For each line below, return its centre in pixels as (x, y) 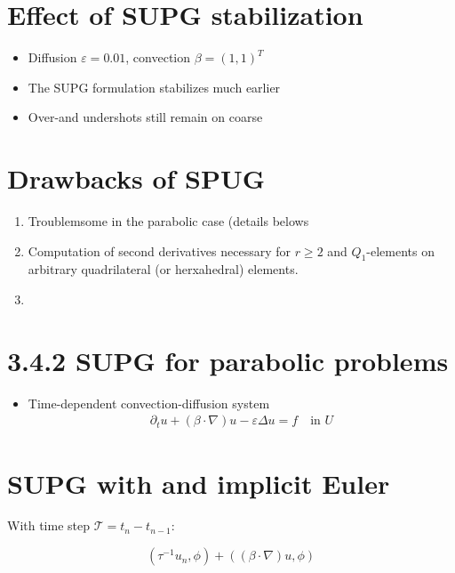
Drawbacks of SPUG (136, 178)
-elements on (400, 250)
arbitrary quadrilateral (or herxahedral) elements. (163, 269)
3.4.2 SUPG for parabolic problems (228, 360)
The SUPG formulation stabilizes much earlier (154, 87)
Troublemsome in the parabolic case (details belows (168, 221)
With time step (49, 525)
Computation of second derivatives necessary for (159, 250)
